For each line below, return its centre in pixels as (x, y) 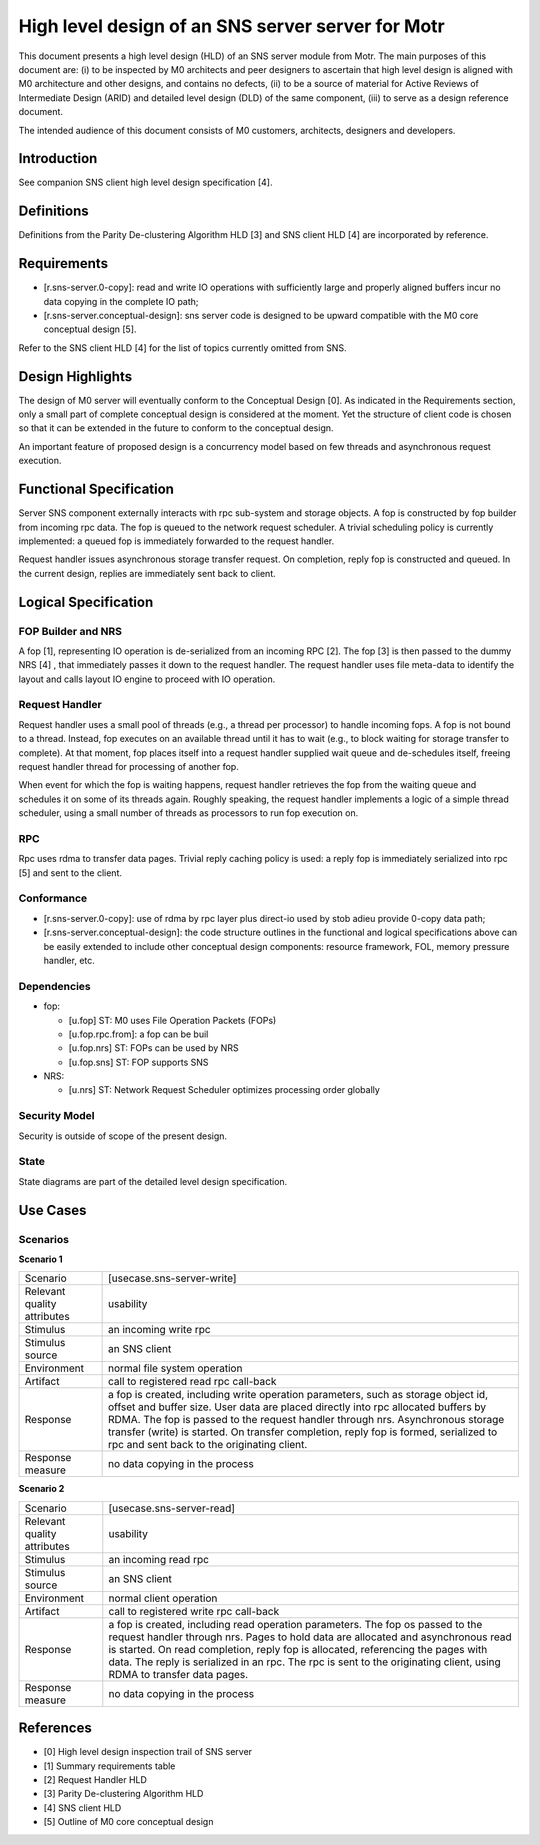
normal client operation (163, 1598)
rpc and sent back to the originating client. (208, 1445)
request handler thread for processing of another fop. (128, 766)
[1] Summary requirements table (109, 1766)
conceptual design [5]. (90, 329)
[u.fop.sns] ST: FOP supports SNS (138, 1062)
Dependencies (55, 986)
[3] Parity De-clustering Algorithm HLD (123, 1794)
